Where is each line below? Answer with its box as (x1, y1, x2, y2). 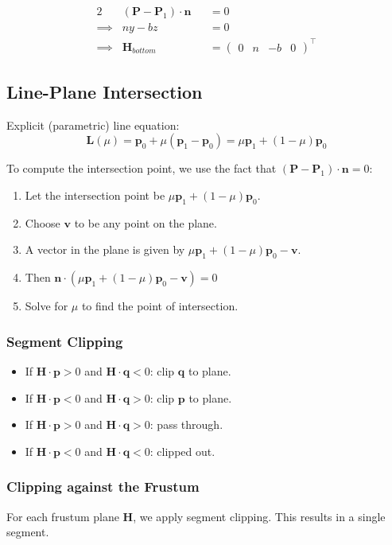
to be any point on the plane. (74, 214, 217, 231)
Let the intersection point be (25, 186, 165, 203)
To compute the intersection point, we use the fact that (6, 160, 277, 177)
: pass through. (149, 416, 223, 433)
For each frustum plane (6, 508, 119, 524)
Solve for (25, 298, 68, 314)
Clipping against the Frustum (6, 477, 200, 496)
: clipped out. (149, 442, 215, 459)
